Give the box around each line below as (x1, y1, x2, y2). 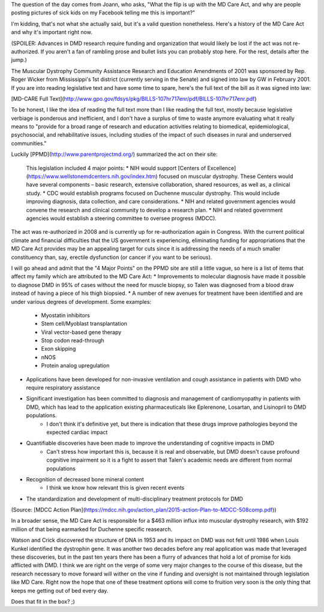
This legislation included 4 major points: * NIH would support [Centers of (26, 164, 206, 171)
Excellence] (207, 164, 236, 171)
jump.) (11, 56, 27, 64)
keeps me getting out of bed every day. (11, 587, 109, 594)
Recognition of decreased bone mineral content (26, 475, 144, 483)
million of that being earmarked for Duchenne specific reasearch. (11, 525, 173, 533)
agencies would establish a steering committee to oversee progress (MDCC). (26, 215, 217, 222)
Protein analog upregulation (41, 362, 110, 369)
